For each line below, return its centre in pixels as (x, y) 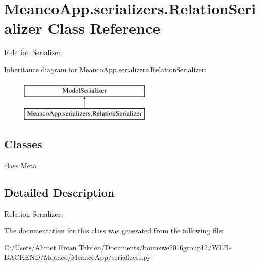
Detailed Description (59, 192)
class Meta (20, 165)
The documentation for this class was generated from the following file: (114, 230)
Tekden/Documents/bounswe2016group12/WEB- (155, 247)
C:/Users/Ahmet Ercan (40, 247)
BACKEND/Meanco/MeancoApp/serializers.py (77, 257)
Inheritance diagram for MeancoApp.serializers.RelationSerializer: (106, 69)
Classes (23, 144)
